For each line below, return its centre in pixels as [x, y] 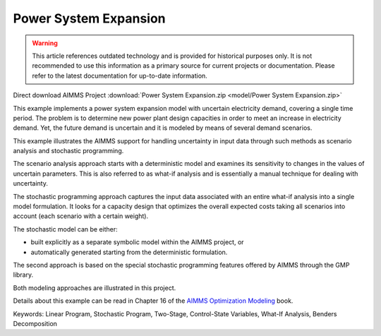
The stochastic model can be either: [65, 229]
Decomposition [35, 323]
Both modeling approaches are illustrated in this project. [95, 288]
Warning [45, 43]
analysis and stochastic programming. [68, 151]
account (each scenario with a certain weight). [80, 216]
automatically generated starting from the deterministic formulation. [129, 252]
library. [23, 275]
